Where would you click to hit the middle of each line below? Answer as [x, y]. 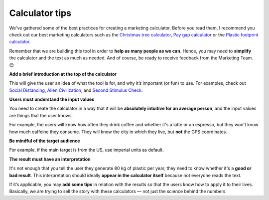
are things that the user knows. [41, 115]
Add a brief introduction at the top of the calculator [63, 74]
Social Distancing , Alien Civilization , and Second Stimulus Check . [76, 90]
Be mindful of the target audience [45, 141]
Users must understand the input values [52, 99]
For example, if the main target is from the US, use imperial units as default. [86, 150]
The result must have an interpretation [50, 159]
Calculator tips [40, 13]
